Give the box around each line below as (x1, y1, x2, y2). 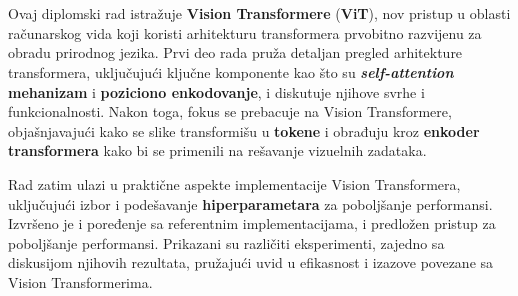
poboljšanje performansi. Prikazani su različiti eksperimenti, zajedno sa (8, 232, 445, 253)
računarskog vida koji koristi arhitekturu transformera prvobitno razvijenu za (8, 22, 482, 43)
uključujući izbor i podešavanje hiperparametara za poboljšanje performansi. (8, 193, 493, 214)
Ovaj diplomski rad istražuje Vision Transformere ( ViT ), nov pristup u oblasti (8, 3, 511, 24)
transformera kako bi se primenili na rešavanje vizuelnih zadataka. (8, 140, 427, 161)
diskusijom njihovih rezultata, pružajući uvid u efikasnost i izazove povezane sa (8, 252, 494, 273)
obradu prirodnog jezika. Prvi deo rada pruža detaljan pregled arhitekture (8, 42, 463, 63)
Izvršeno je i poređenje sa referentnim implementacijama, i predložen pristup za (8, 213, 496, 234)
